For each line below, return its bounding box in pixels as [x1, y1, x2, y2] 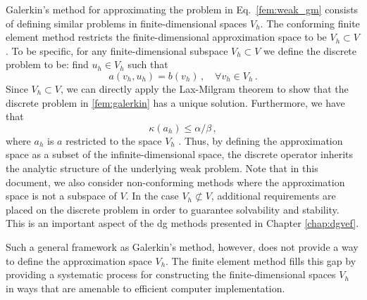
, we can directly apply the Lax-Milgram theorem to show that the [61, 81, 349, 96]
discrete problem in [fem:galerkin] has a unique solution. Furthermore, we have [6, 95, 345, 110]
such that [127, 57, 168, 72]
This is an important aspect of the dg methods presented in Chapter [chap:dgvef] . [6, 216, 359, 230]
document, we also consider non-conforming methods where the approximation [6, 174, 345, 189]
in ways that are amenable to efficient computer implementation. [6, 280, 285, 295]
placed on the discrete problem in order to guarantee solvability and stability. [6, 202, 340, 216]
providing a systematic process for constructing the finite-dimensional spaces [6, 267, 336, 282]
